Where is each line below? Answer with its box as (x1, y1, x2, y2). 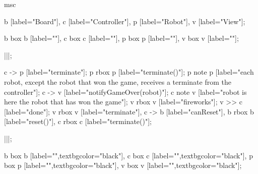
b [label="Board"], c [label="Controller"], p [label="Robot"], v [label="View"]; (4, 16, 245, 26)
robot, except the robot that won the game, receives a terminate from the (4, 76, 231, 87)
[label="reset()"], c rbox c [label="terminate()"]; (4, 116, 152, 127)
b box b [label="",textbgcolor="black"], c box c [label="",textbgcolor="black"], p (4, 150, 253, 160)
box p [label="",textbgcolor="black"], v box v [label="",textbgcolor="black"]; (4, 160, 242, 170)
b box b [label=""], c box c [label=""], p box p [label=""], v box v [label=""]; (4, 33, 239, 43)
